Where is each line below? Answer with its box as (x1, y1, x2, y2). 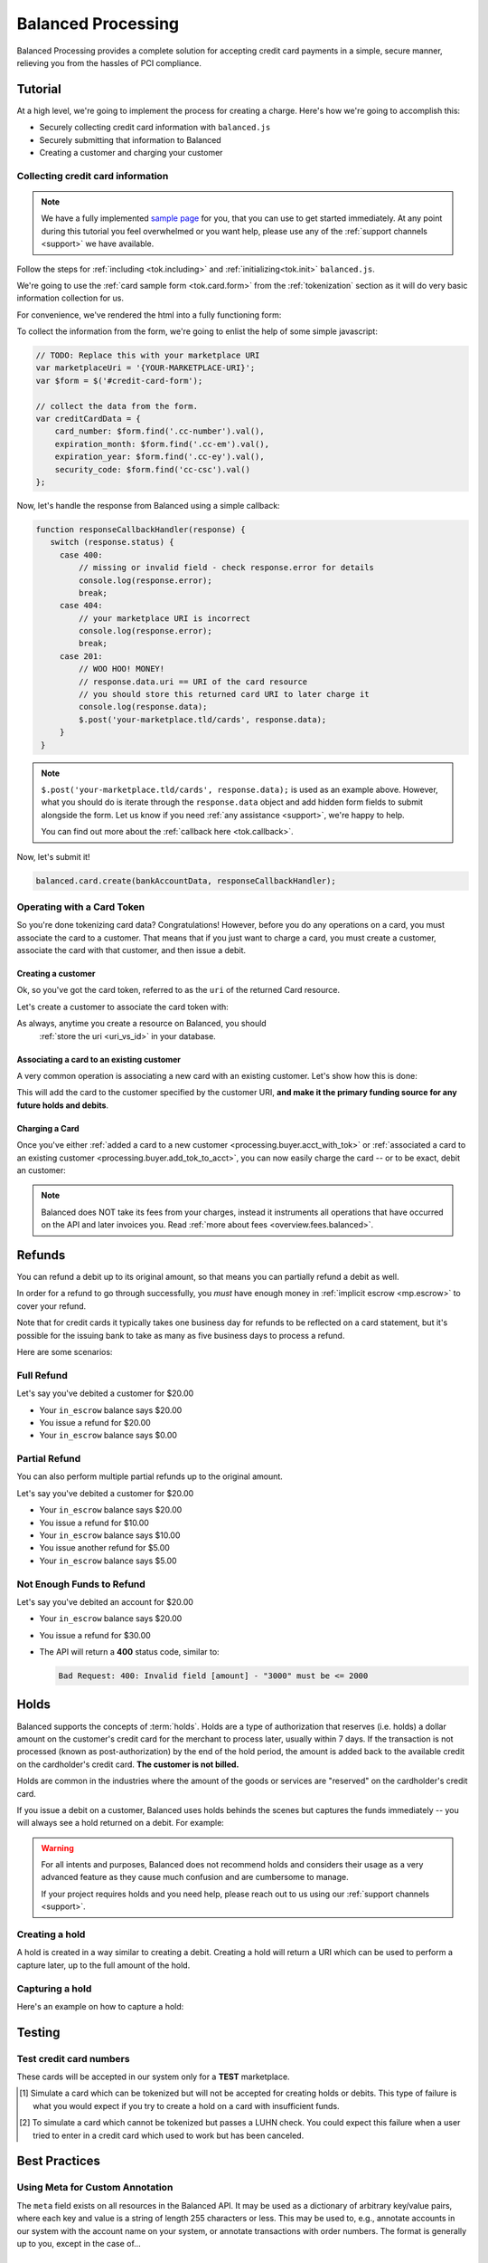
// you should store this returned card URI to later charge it (78, 689, 370, 700)
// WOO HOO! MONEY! (78, 664, 165, 674)
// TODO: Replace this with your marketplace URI (35, 350, 260, 361)
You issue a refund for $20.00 (39, 1417, 151, 1428)
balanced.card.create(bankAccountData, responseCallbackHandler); (35, 875, 336, 886)
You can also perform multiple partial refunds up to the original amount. (16, 1471, 284, 1482)
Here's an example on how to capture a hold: (16, 2000, 184, 2011)
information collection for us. (16, 292, 124, 303)
